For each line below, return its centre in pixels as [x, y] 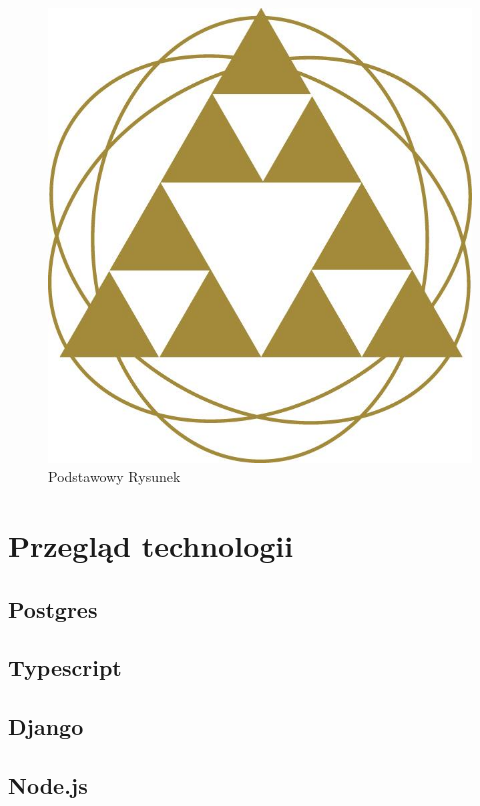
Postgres [53, 608]
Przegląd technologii [151, 545]
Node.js [48, 785]
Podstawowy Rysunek [114, 476]
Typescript [65, 667]
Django [46, 726]
